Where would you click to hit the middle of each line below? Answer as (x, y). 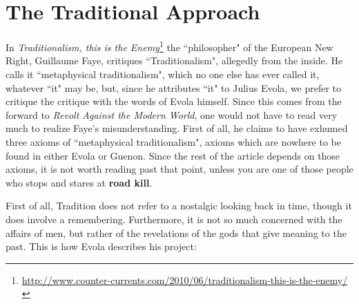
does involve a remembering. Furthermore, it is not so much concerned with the (174, 219)
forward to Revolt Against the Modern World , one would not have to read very (172, 114)
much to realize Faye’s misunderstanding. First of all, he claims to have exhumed (177, 128)
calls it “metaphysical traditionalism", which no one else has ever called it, (163, 74)
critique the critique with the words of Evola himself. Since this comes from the (174, 101)
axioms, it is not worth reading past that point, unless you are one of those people (179, 169)
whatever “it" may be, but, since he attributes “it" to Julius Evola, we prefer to (174, 87)
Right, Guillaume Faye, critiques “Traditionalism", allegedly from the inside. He (174, 60)
